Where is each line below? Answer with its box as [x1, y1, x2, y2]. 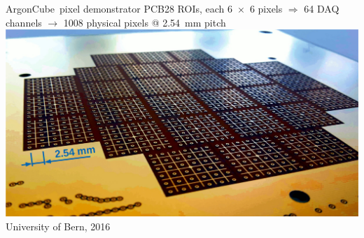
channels [6, 15, 42, 29]
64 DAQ [304, 1, 339, 15]
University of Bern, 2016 [6, 219, 111, 234]
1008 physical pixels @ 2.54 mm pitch [63, 15, 226, 29]
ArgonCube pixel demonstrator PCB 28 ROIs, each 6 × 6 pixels [6, 1, 283, 15]
